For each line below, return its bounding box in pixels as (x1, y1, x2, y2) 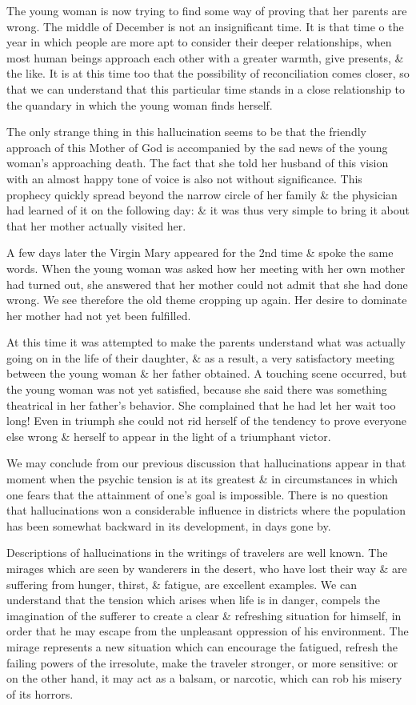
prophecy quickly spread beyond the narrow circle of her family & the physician (6, 186, 398, 202)
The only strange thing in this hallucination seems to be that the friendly (6, 123, 366, 140)
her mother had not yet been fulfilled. (6, 306, 191, 323)
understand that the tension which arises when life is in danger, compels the (6, 591, 380, 608)
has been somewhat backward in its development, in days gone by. (6, 517, 331, 534)
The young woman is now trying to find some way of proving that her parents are (6, 2, 407, 18)
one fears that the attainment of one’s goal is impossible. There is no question (6, 486, 388, 503)
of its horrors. (6, 685, 74, 702)
